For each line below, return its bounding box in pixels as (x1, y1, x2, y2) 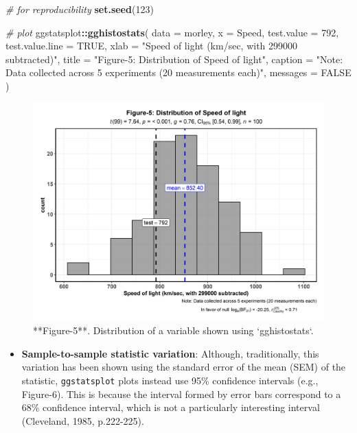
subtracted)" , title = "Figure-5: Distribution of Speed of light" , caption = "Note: (5, 51, 343, 66)
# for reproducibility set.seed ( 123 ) (5, 2, 154, 16)
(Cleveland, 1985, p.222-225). (21, 413, 144, 428)
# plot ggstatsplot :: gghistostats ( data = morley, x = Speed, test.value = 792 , (5, 25, 339, 39)
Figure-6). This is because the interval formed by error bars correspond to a (21, 386, 341, 401)
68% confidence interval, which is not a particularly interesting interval (21, 400, 320, 414)
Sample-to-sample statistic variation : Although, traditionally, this (21, 346, 319, 360)
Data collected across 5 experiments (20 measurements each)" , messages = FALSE (5, 65, 352, 80)
